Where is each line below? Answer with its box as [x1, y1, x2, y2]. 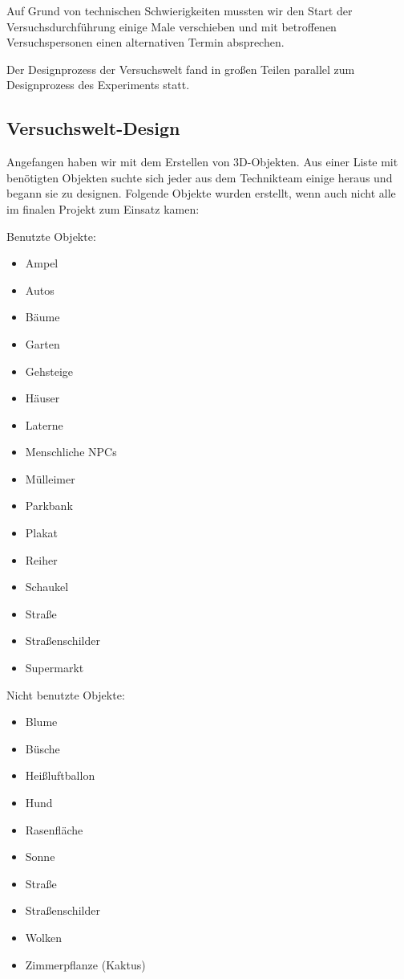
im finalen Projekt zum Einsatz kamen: [6, 200, 200, 217]
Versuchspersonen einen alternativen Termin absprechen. [6, 34, 285, 51]
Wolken [25, 928, 62, 945]
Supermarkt [25, 659, 84, 676]
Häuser [25, 390, 60, 406]
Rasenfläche [25, 821, 83, 838]
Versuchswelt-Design [6, 116, 180, 141]
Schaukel [25, 578, 69, 595]
